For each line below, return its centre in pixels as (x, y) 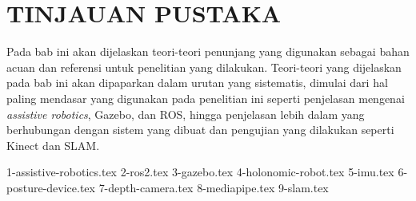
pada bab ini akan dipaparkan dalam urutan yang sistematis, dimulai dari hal (197, 83)
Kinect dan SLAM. (53, 145)
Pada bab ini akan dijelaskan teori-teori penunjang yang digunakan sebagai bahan (208, 51)
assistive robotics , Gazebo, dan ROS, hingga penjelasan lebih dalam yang (186, 114)
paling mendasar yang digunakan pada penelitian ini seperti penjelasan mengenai (206, 98)
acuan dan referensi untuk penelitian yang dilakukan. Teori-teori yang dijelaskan (204, 67)
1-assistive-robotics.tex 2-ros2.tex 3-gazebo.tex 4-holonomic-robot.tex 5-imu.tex (200, 172)
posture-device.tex (51, 187)
